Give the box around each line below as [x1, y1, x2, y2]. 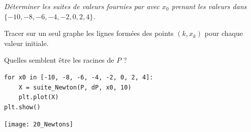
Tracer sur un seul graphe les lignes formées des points [4, 28, 174, 38]
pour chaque [204, 28, 243, 38]
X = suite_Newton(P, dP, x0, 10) [18, 83, 132, 91]
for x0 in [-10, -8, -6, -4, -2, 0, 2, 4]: [4, 73, 153, 81]
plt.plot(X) [18, 94, 59, 101]
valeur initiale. [4, 37, 49, 48]
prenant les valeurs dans [171, 1, 247, 11]
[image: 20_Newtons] [4, 121, 74, 128]
